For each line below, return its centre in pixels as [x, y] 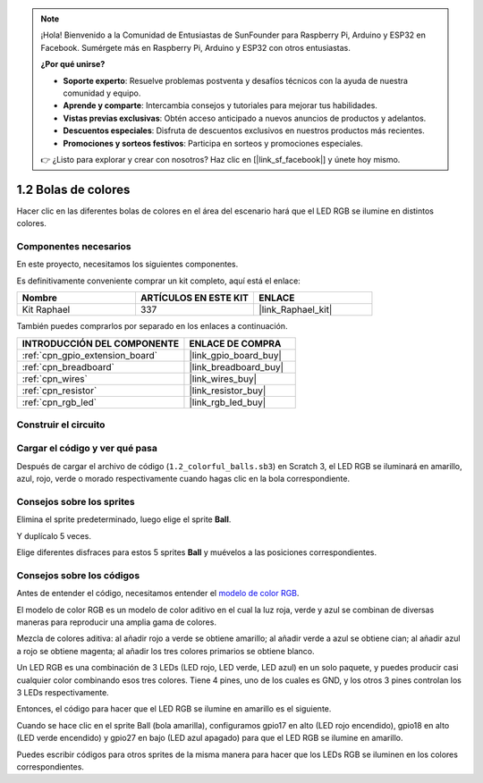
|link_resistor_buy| [228, 391]
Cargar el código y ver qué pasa [87, 449]
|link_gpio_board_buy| [235, 355]
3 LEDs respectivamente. [63, 693]
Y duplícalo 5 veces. [54, 535]
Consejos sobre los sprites [76, 501]
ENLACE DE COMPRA [235, 343]
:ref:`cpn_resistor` [59, 391]
